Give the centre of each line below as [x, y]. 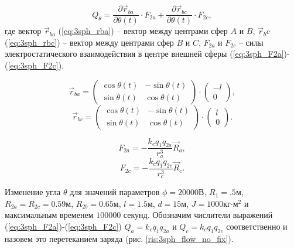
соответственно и [257, 226]
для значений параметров [115, 192]
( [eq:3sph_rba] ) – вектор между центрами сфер [143, 31]
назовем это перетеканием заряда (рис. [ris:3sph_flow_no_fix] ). [119, 238]
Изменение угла [33, 192]
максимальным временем [49, 215]
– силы [251, 42]
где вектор [23, 31]
